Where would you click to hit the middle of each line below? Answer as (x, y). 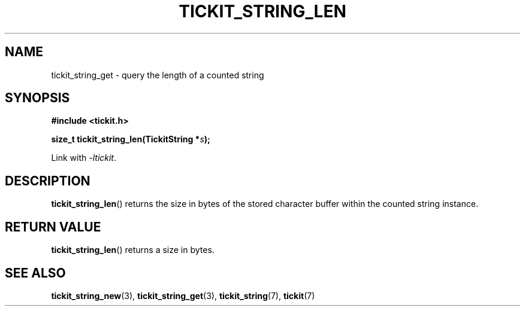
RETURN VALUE (53, 227)
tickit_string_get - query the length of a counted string (158, 75)
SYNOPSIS (37, 98)
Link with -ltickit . (84, 158)
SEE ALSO (35, 273)
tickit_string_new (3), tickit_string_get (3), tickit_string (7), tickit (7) (183, 295)
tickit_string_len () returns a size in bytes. (133, 250)
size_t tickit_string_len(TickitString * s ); (131, 139)
